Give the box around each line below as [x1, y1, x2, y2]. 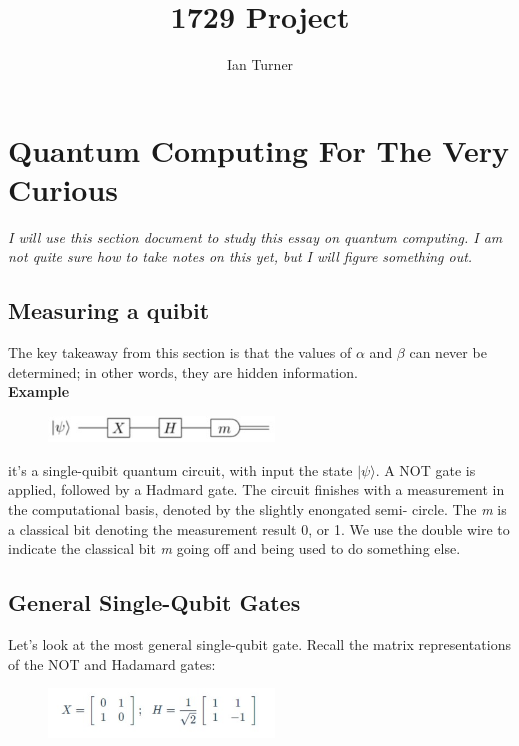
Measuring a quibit [8, 295, 210, 326]
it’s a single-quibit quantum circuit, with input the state [8, 459, 353, 480]
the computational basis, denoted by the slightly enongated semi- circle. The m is [8, 498, 507, 519]
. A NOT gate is [375, 459, 476, 480]
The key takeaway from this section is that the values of [8, 342, 352, 363]
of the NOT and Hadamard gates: [8, 653, 216, 674]
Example [8, 381, 70, 402]
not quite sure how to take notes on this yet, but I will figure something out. [8, 246, 473, 267]
